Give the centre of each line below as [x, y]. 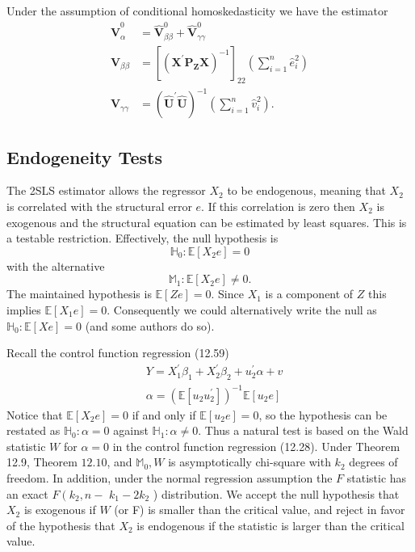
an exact [27, 493]
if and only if [164, 414]
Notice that [35, 414]
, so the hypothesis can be [323, 414]
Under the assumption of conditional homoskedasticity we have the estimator [197, 11]
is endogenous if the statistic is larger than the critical [270, 525]
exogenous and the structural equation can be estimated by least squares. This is [207, 222]
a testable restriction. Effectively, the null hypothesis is [143, 238]
